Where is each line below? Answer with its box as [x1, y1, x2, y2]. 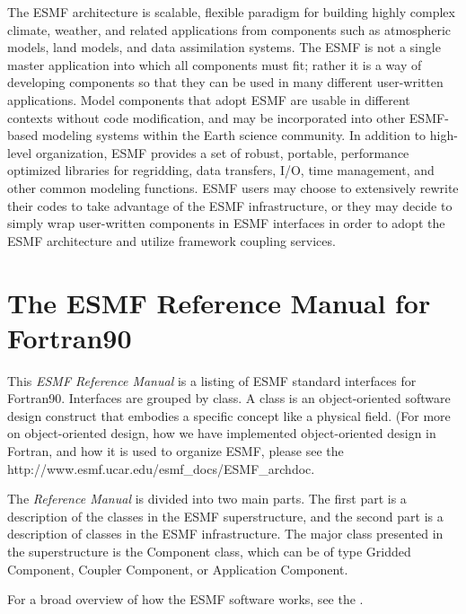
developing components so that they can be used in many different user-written [7, 73, 444, 92]
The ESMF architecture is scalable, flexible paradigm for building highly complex [7, 3, 455, 21]
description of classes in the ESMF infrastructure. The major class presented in [7, 524, 444, 543]
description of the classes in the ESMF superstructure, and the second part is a [7, 506, 444, 525]
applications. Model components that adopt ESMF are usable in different [7, 90, 410, 109]
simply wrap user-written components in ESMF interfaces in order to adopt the [7, 214, 445, 232]
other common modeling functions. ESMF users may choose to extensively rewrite [7, 178, 459, 197]
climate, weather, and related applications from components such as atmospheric [7, 20, 452, 39]
